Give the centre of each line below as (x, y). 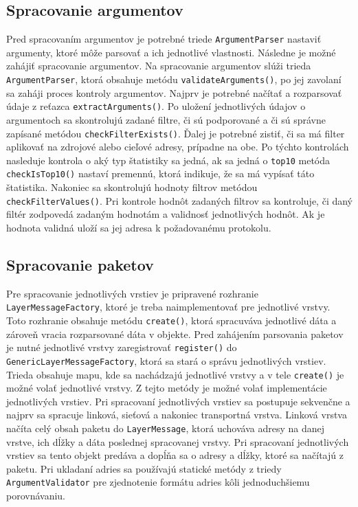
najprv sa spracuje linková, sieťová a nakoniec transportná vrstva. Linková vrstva (177, 415)
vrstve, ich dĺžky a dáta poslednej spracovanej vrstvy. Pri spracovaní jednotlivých (178, 441)
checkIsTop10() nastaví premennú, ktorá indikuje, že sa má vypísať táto (160, 173)
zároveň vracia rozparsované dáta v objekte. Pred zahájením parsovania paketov (175, 334)
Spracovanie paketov (80, 264)
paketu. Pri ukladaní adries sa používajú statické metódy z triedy (144, 468)
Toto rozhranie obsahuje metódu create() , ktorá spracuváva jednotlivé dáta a (171, 320)
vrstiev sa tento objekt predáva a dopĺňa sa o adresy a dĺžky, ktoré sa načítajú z (175, 455)
